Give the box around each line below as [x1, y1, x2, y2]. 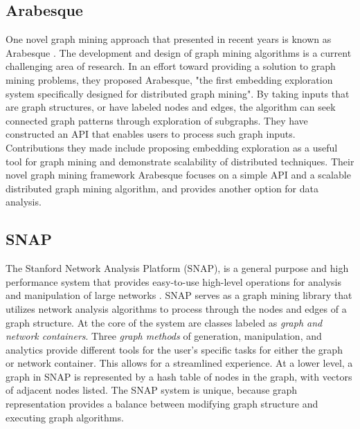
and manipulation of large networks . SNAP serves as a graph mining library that [6, 288, 352, 302]
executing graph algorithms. [6, 410, 124, 424]
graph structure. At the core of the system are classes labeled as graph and [6, 315, 323, 329]
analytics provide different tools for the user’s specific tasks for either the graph [6, 342, 343, 356]
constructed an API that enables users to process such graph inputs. [6, 127, 296, 141]
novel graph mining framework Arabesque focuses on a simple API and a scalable [6, 167, 351, 182]
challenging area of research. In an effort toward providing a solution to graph [6, 59, 336, 73]
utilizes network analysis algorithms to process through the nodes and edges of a [6, 301, 347, 316]
